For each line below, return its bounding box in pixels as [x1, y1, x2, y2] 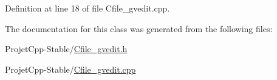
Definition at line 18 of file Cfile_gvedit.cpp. [5, 2, 170, 14]
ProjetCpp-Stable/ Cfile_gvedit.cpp [5, 62, 136, 75]
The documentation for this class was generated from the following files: [5, 22, 273, 35]
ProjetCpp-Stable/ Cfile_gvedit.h [5, 42, 128, 55]
